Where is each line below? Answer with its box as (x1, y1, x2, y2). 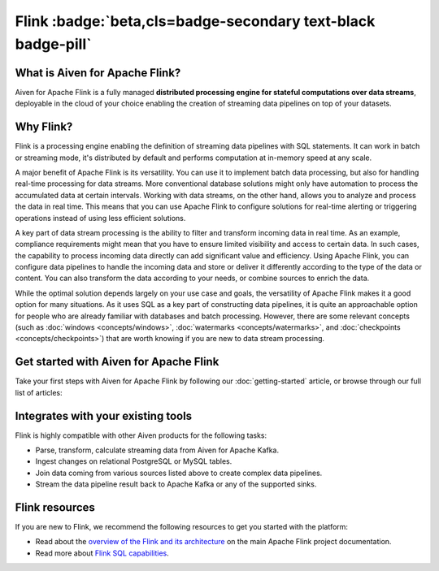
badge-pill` (15, 35, 92, 53)
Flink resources (15, 500, 95, 514)
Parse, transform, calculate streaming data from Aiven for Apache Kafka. (35, 445, 280, 455)
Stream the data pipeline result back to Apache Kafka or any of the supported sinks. (35, 479, 317, 489)
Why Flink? (15, 120, 73, 134)
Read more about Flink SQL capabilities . (35, 548, 170, 558)
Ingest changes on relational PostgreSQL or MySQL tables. (35, 456, 233, 466)
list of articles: (15, 387, 63, 397)
